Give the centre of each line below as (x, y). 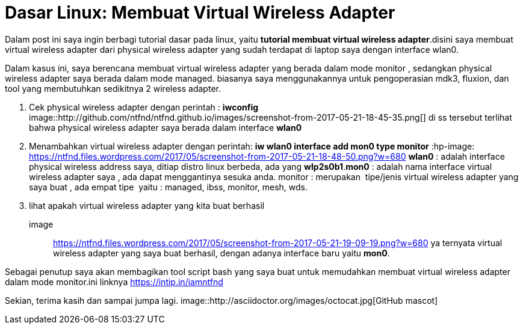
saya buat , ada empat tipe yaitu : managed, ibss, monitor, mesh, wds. (169, 187)
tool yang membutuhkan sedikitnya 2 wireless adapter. (113, 88)
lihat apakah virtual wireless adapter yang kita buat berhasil (147, 205)
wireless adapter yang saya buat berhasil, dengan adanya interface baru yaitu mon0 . (221, 253)
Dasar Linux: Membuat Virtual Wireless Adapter (200, 13)
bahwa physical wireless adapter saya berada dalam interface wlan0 (166, 127)
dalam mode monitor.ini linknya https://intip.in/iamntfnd (114, 282)
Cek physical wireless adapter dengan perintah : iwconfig (144, 107)
